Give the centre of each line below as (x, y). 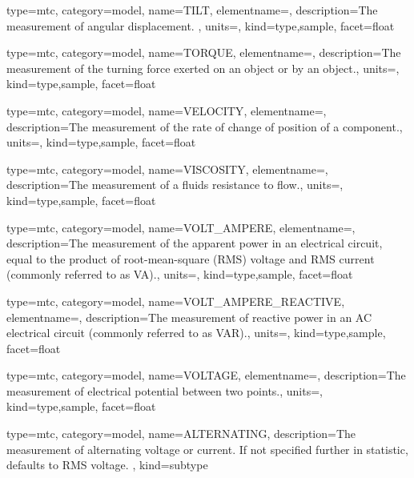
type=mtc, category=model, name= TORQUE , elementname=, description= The (204, 52)
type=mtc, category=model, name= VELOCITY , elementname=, (167, 110)
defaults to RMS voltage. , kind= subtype (107, 465)
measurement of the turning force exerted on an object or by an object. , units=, (203, 68)
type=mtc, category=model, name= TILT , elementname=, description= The (192, 10)
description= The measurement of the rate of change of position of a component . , (205, 126)
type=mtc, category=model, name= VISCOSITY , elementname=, (167, 169)
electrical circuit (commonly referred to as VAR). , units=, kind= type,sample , (196, 333)
